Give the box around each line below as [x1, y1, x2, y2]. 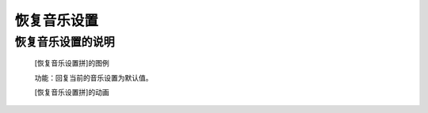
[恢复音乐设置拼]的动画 [34, 87, 110, 96]
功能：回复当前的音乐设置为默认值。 [34, 73, 153, 82]
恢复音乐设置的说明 [14, 35, 115, 49]
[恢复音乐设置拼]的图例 [34, 58, 110, 68]
